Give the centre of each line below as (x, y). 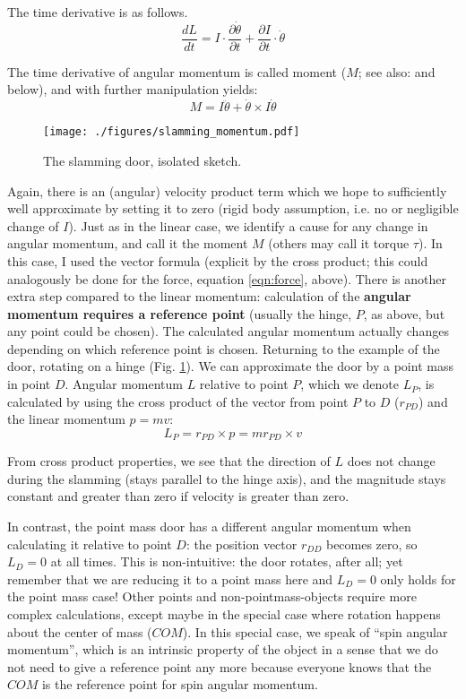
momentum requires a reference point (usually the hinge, (180, 313)
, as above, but (404, 313)
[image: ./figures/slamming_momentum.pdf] (172, 132)
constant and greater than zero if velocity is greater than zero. (178, 496)
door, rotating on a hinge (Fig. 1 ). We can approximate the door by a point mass (230, 366)
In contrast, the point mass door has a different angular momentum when (209, 526)
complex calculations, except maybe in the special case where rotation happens (224, 614)
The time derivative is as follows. (98, 12)
